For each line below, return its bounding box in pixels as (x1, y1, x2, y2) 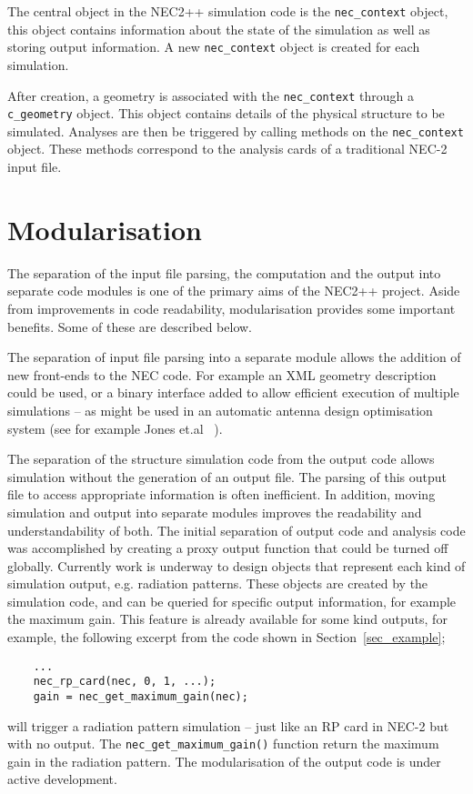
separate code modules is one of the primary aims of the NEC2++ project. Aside (7, 281, 460, 300)
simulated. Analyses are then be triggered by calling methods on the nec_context (7, 121, 464, 140)
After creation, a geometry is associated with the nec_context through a (7, 85, 415, 105)
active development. (7, 769, 117, 789)
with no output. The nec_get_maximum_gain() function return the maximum (7, 734, 439, 753)
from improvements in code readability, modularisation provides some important (7, 298, 456, 317)
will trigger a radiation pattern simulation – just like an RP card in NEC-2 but (7, 716, 449, 735)
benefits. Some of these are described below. (7, 317, 253, 336)
